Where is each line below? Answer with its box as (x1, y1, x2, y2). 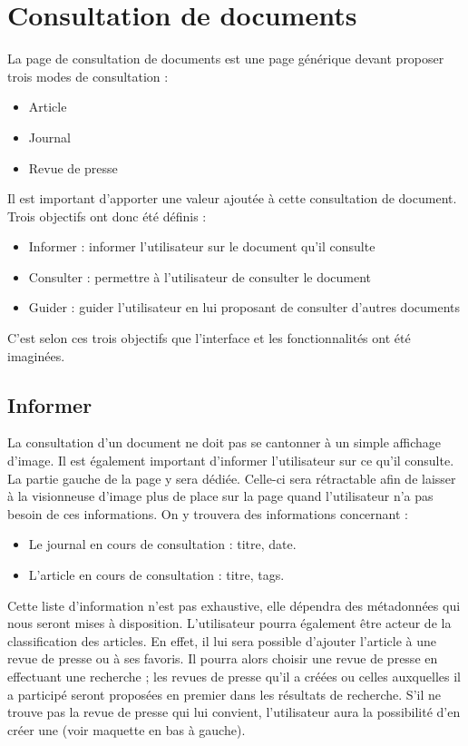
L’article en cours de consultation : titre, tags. (28, 565, 285, 584)
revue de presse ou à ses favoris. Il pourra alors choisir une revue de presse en (7, 649, 438, 668)
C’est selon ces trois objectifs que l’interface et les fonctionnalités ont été (7, 329, 411, 348)
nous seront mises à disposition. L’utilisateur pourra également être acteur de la (7, 613, 452, 633)
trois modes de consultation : (7, 66, 169, 85)
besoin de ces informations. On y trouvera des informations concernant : (7, 504, 408, 523)
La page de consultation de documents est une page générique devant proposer (7, 49, 444, 68)
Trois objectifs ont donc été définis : (7, 206, 207, 225)
